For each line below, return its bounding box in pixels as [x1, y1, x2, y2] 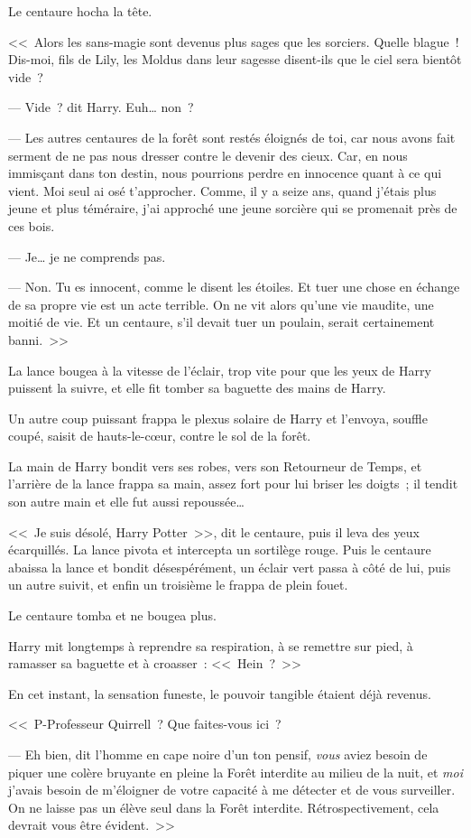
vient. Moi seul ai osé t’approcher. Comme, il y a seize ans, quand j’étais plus [8, 181, 437, 200]
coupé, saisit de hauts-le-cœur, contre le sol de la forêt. [8, 426, 311, 445]
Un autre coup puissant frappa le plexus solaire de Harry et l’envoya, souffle [8, 408, 428, 427]
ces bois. [8, 216, 55, 235]
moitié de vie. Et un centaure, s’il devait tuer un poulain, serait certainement [8, 312, 435, 331]
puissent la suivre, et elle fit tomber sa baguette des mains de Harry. [8, 378, 386, 397]
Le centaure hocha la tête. [8, 2, 152, 20]
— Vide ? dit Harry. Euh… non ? [8, 98, 194, 116]
